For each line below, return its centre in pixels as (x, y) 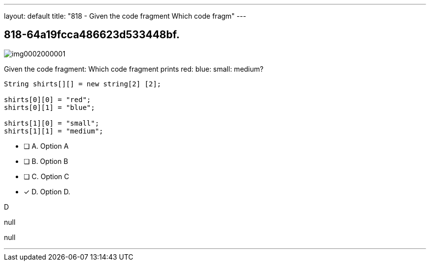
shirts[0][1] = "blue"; (50, 107)
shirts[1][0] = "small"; (52, 123)
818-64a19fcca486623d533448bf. (92, 35)
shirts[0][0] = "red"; (48, 99)
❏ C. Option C (46, 176)
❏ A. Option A (46, 146)
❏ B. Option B (46, 161)
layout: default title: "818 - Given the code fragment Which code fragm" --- (125, 16)
